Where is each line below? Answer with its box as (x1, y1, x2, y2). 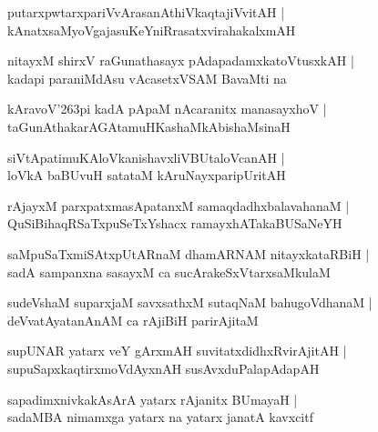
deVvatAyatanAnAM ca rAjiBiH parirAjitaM (7, 310, 259, 329)
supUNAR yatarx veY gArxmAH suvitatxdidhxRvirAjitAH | (7, 341, 347, 360)
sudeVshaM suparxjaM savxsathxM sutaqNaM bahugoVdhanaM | (7, 293, 373, 312)
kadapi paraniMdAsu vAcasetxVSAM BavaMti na (7, 68, 287, 87)
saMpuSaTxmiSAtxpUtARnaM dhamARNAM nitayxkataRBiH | (7, 244, 370, 263)
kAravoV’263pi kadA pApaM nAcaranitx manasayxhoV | (7, 99, 327, 118)
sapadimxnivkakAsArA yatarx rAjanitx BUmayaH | (7, 389, 298, 408)
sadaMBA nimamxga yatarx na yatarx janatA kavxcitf (7, 407, 313, 427)
